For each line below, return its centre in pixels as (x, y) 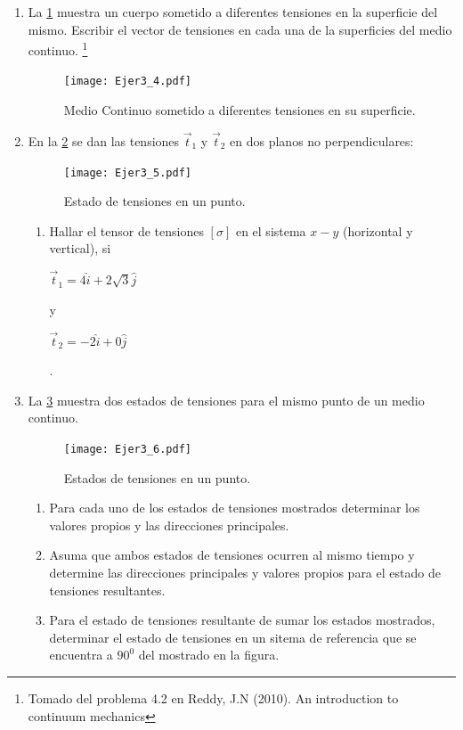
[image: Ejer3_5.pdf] (127, 172)
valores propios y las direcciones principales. (169, 525)
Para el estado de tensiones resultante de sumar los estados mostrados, (242, 620)
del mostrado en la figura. (209, 655)
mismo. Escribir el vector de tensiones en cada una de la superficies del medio (240, 29)
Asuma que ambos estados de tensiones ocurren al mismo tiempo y (232, 555)
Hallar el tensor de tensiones (126, 230)
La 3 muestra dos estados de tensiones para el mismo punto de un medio (226, 400)
